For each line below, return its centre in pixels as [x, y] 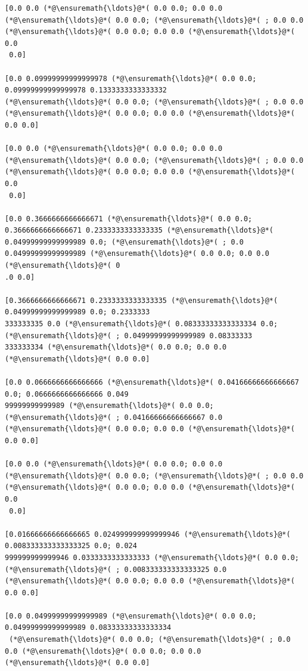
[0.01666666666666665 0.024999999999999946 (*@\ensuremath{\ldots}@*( [148, 534]
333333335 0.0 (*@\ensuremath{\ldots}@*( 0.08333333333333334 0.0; [141, 324]
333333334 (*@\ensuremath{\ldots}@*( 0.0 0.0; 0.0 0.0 [116, 347]
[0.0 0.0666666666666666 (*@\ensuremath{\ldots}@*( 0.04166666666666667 [152, 382]
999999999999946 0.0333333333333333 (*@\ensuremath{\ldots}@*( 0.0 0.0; [152, 557]
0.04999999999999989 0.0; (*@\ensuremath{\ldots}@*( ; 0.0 [124, 242]
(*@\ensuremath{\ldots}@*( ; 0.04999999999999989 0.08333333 [129, 335]
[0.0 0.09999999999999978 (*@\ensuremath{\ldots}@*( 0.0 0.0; [131, 78]
